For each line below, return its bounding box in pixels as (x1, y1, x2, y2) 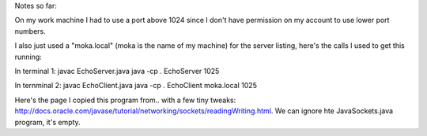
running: (14, 52, 43, 61)
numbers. (14, 26, 47, 35)
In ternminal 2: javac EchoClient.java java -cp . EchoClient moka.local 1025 (14, 81, 257, 90)
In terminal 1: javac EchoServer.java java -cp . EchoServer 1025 (14, 66, 220, 75)
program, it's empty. (14, 117, 81, 127)
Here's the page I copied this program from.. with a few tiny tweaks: (14, 95, 236, 105)
